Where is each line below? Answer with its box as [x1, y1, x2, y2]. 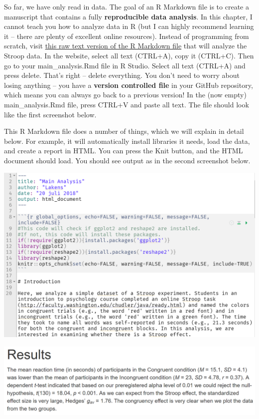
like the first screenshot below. [4, 109, 97, 119]
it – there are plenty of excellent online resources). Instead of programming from [4, 30, 249, 41]
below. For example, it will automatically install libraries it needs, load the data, [4, 135, 250, 146]
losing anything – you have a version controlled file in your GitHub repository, [4, 79, 253, 90]
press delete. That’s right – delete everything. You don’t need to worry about [4, 70, 240, 80]
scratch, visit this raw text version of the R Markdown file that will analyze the [4, 40, 247, 51]
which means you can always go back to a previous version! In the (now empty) [4, 89, 247, 100]
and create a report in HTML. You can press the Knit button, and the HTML [4, 145, 243, 156]
